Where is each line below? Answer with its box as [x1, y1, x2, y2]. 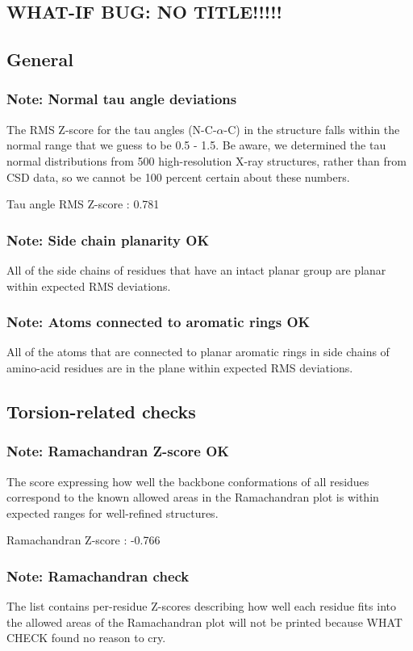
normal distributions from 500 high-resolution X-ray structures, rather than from [6, 152, 407, 169]
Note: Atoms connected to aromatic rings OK [6, 312, 311, 332]
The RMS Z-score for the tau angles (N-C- [6, 120, 217, 137]
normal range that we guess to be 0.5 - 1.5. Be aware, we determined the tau [6, 136, 386, 153]
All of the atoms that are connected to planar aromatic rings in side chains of [6, 343, 390, 360]
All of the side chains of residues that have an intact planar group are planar [6, 261, 386, 278]
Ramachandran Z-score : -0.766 [6, 531, 161, 548]
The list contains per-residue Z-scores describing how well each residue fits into [6, 598, 396, 615]
